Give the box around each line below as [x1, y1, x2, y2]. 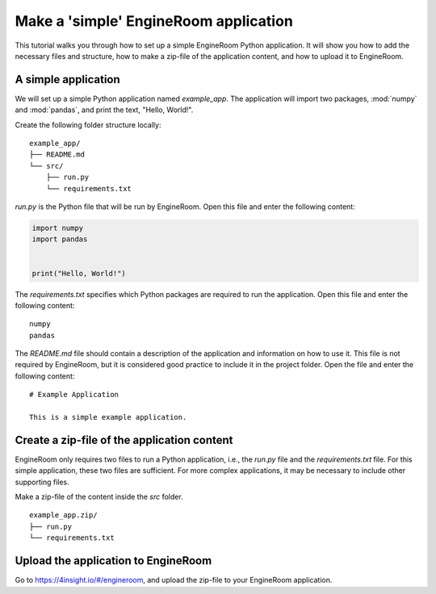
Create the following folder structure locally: [15, 119, 161, 129]
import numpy [31, 223, 84, 232]
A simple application [15, 73, 120, 86]
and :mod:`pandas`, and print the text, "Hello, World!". [15, 105, 194, 115]
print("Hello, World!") [31, 269, 127, 278]
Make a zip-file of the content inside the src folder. [15, 492, 183, 502]
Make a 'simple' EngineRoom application [15, 12, 294, 30]
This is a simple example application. [29, 412, 187, 422]
